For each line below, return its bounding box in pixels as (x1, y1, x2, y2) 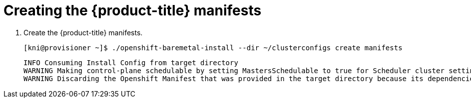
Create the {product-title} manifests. (23, 28, 143, 37)
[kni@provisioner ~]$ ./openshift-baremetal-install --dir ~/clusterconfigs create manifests (23, 43, 403, 52)
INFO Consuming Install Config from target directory (23, 58, 238, 67)
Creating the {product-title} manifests (3, 2, 262, 19)
